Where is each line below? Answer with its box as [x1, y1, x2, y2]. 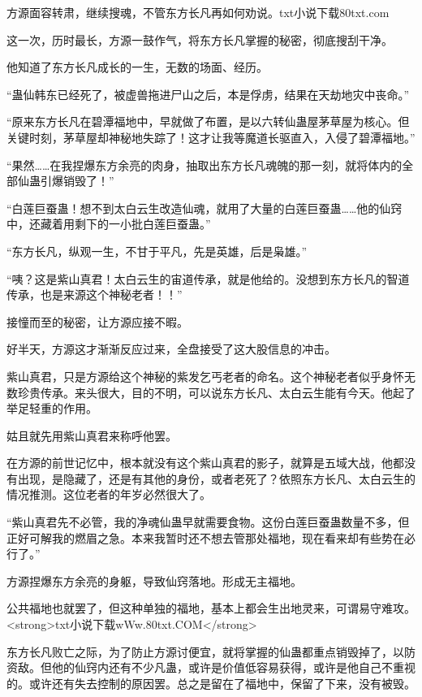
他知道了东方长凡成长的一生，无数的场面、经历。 [6, 58, 268, 76]
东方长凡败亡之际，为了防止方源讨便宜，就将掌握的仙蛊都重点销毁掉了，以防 [6, 643, 416, 660]
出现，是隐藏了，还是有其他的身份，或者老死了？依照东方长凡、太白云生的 [17, 470, 416, 487]
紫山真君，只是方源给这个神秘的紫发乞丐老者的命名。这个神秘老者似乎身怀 [6, 367, 404, 384]
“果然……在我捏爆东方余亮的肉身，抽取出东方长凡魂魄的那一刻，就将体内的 [6, 156, 403, 173]
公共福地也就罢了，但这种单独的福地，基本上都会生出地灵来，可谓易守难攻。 [6, 600, 416, 617]
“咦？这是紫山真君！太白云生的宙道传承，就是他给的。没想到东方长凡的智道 [6, 270, 410, 287]
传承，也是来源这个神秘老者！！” [6, 286, 183, 303]
